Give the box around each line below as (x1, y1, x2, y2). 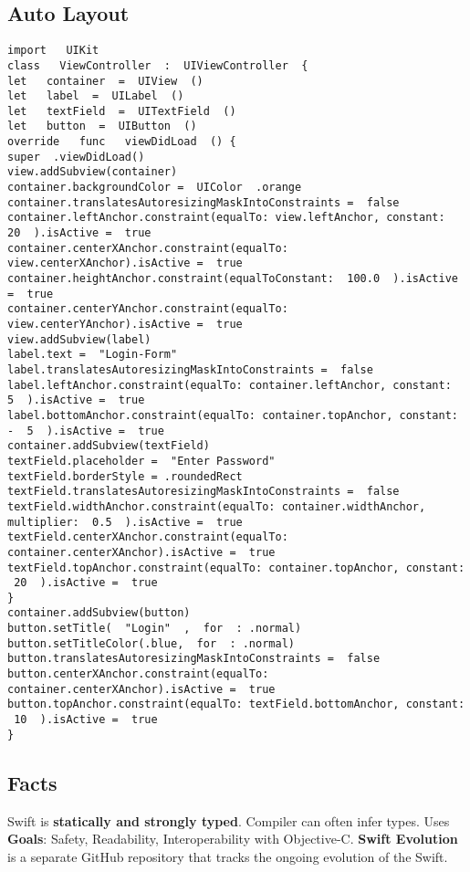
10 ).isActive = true (14, 713, 158, 727)
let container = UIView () (7, 74, 204, 88)
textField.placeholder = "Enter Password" (7, 454, 276, 468)
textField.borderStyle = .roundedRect (7, 469, 243, 483)
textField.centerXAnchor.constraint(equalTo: (7, 531, 288, 544)
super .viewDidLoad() (7, 150, 145, 163)
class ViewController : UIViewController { (7, 58, 308, 72)
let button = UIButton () (7, 120, 197, 133)
